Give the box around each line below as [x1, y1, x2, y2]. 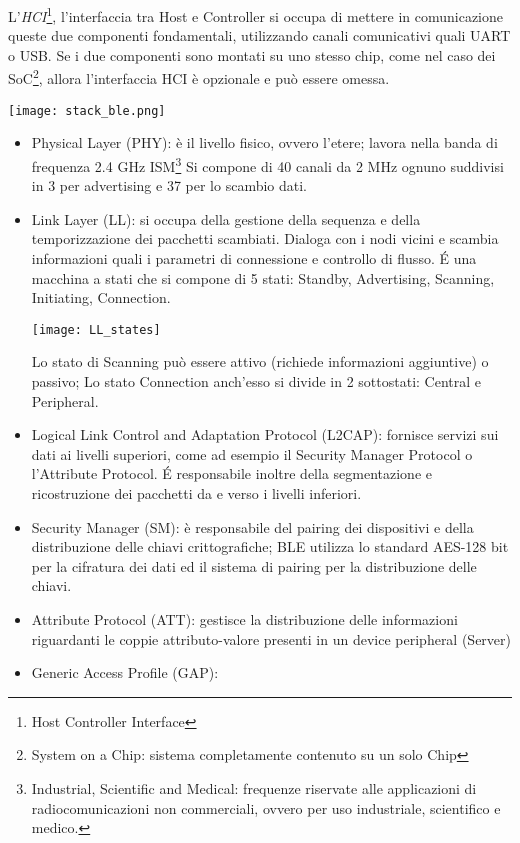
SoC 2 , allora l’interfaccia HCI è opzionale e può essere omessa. [8, 65, 390, 89]
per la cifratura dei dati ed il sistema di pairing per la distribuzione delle [31, 555, 477, 576]
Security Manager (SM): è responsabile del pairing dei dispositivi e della [31, 516, 474, 537]
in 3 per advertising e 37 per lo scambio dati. [31, 175, 308, 196]
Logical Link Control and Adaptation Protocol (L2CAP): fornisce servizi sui [31, 424, 499, 445]
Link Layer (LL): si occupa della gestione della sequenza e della [31, 208, 421, 229]
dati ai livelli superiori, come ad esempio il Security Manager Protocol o [31, 443, 473, 464]
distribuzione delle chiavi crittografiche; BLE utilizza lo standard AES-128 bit [31, 536, 509, 557]
